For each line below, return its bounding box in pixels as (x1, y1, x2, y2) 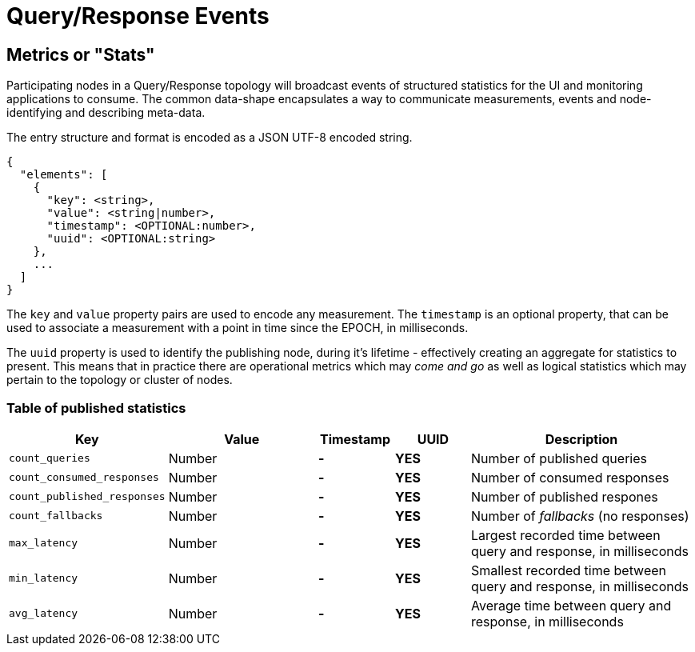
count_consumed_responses (9, 471, 159, 484)
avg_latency (9, 607, 78, 620)
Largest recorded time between (471, 526, 661, 543)
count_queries (9, 452, 90, 465)
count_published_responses (9, 490, 166, 503)
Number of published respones (471, 488, 658, 505)
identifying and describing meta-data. (6, 106, 206, 120)
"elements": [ (19, 168, 108, 182)
